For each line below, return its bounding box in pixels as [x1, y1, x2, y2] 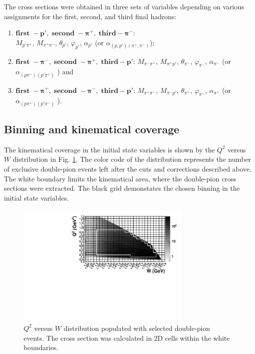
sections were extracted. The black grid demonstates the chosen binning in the [4, 183, 240, 193]
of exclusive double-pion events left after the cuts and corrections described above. [4, 163, 252, 174]
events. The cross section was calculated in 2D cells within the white [24, 332, 230, 343]
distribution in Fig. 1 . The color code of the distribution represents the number [12, 154, 251, 164]
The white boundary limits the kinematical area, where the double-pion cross [4, 173, 236, 183]
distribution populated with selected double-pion [63, 323, 210, 333]
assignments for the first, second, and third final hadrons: [4, 11, 176, 21]
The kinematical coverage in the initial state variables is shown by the [4, 144, 215, 154]
